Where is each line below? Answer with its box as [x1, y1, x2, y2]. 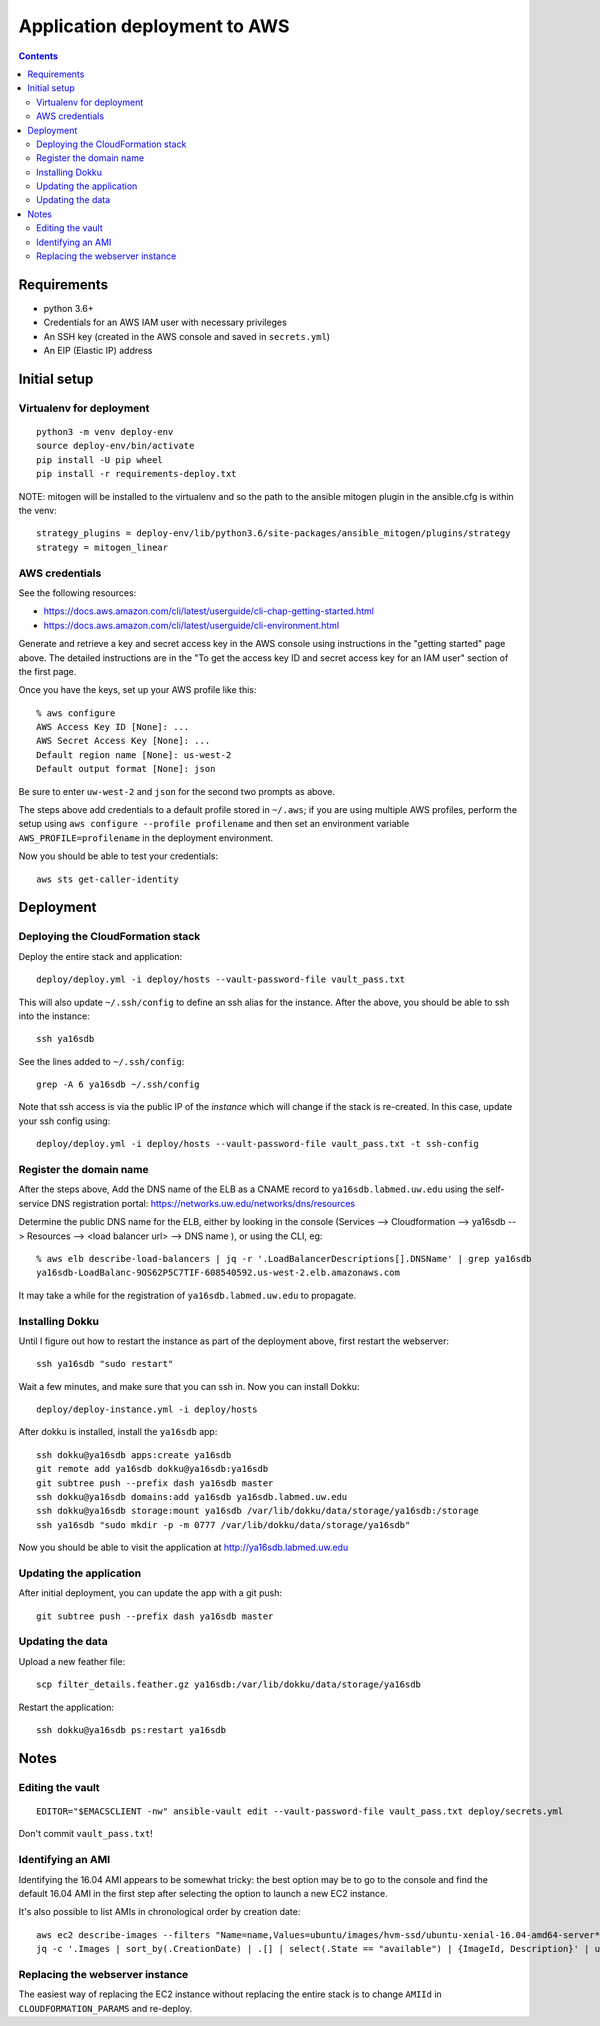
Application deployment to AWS [18, 15, 290, 37]
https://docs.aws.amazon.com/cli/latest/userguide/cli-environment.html [43, 619, 340, 631]
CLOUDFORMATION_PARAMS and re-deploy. [18, 2002, 193, 2014]
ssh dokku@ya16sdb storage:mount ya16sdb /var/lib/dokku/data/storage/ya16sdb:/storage [36, 1505, 480, 1517]
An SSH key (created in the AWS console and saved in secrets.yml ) [43, 330, 330, 342]
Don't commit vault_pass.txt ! [18, 1828, 154, 1840]
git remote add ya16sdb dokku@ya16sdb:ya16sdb [36, 1463, 269, 1475]
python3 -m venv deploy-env [36, 426, 174, 438]
